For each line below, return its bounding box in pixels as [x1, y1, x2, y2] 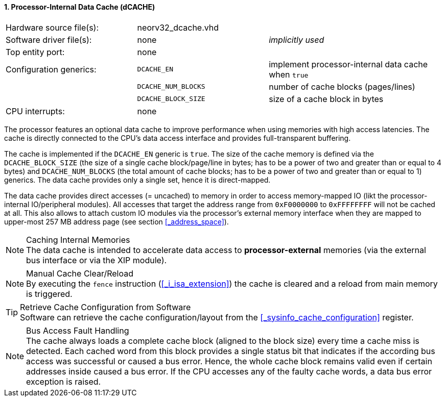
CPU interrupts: [6, 106, 65, 116]
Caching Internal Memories [26, 234, 130, 245]
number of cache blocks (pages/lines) [269, 81, 415, 92]
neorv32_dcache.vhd [137, 22, 219, 33]
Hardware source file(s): [6, 22, 99, 33]
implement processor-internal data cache [269, 59, 428, 69]
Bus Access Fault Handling [26, 325, 129, 336]
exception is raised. [26, 376, 101, 387]
